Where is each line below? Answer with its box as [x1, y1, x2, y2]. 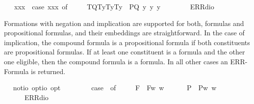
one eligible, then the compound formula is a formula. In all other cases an [4, 56, 228, 66]
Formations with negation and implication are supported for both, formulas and [4, 18, 244, 28]
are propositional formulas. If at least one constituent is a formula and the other [4, 47, 245, 57]
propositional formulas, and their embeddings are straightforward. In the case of [4, 27, 245, 38]
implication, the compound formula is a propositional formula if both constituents [4, 37, 250, 47]
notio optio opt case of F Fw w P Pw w [13, 82, 217, 93]
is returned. [31, 66, 66, 76]
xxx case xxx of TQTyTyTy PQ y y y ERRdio [14, 1, 214, 11]
